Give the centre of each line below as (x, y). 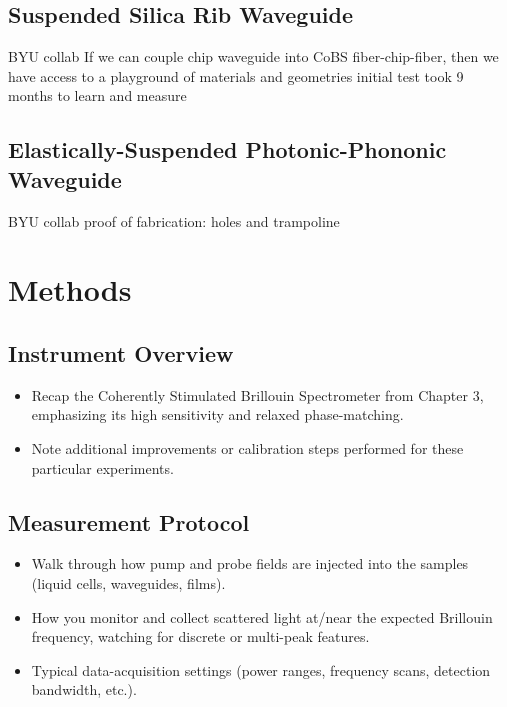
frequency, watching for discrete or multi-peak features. (200, 636)
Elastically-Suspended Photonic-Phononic (227, 149)
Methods (70, 289)
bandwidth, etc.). (84, 689)
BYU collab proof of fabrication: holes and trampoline (174, 220)
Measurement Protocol (129, 521)
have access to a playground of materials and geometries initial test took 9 (236, 75)
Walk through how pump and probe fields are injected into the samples (250, 563)
